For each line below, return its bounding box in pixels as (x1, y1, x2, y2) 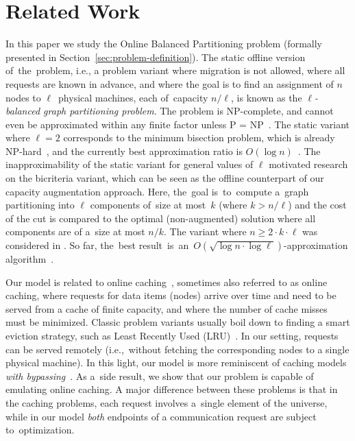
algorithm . (5, 252, 54, 266)
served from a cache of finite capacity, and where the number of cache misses (5, 301, 328, 315)
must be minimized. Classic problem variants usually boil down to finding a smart (5, 315, 350, 329)
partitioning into (5, 198, 75, 212)
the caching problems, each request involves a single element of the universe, (5, 395, 328, 409)
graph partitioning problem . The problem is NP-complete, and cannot (43, 104, 334, 118)
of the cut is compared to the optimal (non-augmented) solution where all (5, 211, 316, 225)
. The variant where (163, 224, 247, 239)
